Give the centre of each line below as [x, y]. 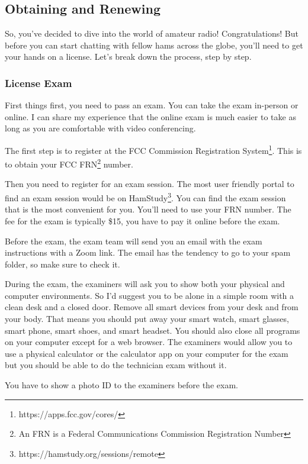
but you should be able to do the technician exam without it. [116, 365]
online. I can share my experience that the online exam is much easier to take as [150, 116]
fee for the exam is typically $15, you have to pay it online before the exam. [142, 220]
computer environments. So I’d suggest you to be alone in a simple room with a [150, 295]
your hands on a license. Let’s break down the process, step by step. [128, 57]
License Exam [38, 83]
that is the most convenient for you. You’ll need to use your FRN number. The [148, 209]
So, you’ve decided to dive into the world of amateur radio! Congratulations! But [152, 33]
